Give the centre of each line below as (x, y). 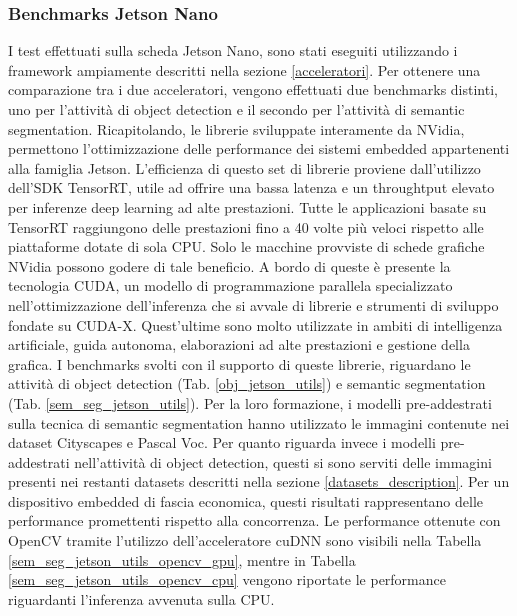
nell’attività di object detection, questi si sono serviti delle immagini (283, 461)
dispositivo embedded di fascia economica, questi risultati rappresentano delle (246, 500)
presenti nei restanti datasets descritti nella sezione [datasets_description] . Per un (259, 481)
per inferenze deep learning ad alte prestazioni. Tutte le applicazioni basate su (247, 206)
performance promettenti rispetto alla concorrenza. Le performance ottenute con (254, 520)
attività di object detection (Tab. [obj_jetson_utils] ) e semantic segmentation (247, 383)
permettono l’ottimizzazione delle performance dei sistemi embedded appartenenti (259, 148)
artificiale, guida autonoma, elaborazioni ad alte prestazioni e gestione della (239, 344)
